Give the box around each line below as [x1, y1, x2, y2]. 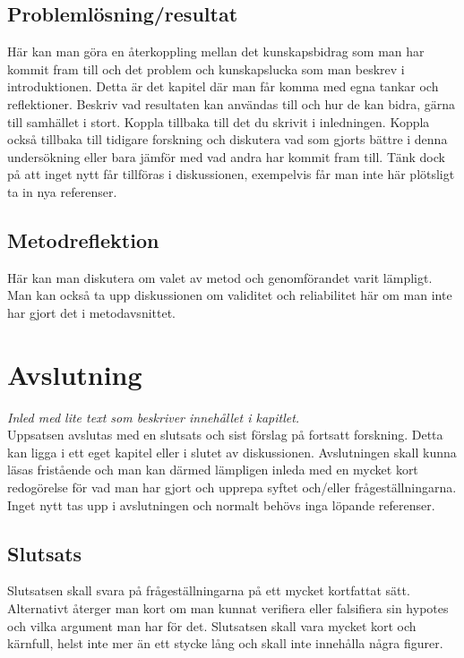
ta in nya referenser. [7, 182, 117, 201]
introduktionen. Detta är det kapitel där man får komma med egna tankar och [7, 77, 439, 96]
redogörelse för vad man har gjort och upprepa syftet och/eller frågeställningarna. [7, 478, 457, 497]
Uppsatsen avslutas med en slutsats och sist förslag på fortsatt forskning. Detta [7, 425, 443, 444]
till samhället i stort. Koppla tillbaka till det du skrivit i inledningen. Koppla [7, 112, 430, 131]
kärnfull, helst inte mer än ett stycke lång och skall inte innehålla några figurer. [7, 634, 443, 653]
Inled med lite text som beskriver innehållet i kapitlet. [7, 407, 300, 426]
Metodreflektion [7, 226, 159, 253]
